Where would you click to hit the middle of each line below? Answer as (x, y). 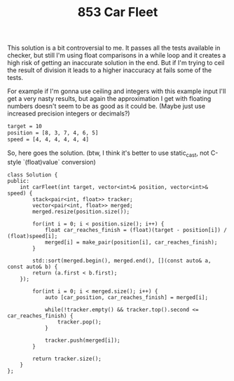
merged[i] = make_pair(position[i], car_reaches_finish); (131, 242)
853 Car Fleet (118, 12)
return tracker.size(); (67, 359)
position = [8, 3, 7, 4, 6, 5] (53, 133)
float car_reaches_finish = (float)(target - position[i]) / (136, 230)
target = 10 (25, 127)
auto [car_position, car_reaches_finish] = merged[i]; (126, 297)
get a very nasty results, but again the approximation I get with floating (109, 99)
